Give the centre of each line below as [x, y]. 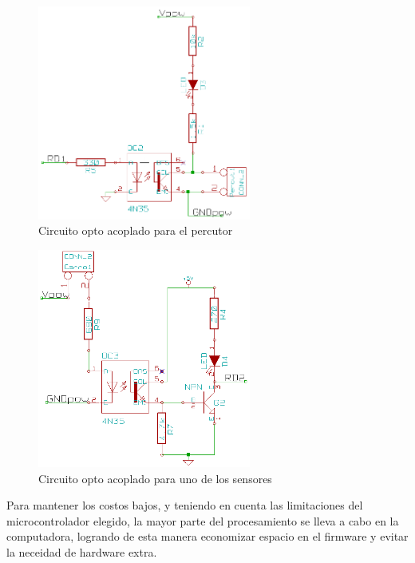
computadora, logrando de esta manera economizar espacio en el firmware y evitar [207, 536]
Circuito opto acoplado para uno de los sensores [155, 478]
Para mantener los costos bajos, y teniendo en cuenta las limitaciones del [185, 505]
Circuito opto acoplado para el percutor [136, 230]
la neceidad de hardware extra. [82, 552]
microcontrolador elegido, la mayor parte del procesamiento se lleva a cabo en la [203, 520]
